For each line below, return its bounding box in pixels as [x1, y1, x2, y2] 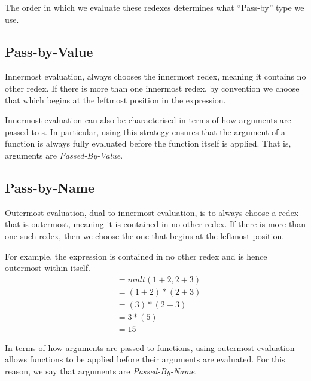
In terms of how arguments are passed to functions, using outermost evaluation [5, 341, 295, 353]
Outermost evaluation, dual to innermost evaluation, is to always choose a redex [5, 206, 299, 218]
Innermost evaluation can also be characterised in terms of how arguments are [5, 114, 291, 126]
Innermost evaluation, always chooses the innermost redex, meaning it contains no [5, 70, 306, 83]
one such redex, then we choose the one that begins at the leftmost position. [5, 229, 285, 242]
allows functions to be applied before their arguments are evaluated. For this [5, 353, 285, 365]
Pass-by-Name [5, 178, 95, 196]
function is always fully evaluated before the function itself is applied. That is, [5, 137, 291, 150]
